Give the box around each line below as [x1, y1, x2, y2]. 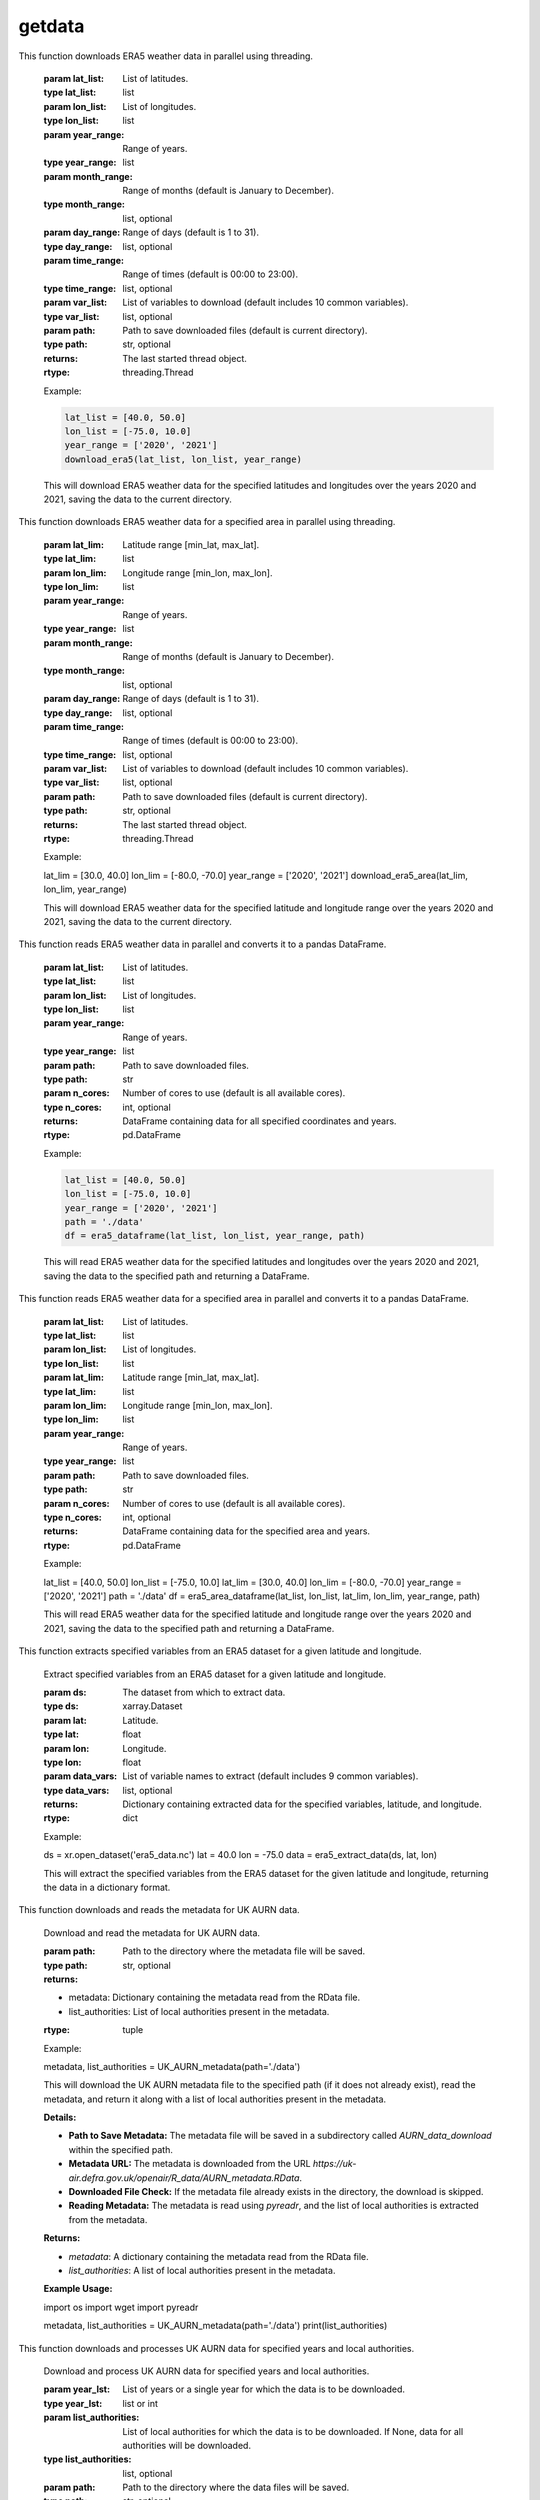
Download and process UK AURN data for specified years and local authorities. [43, 2365, 370, 2377]
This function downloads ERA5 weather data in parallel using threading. [18, 50, 314, 62]
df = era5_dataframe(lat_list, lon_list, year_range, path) [64, 1230, 366, 1242]
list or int [122, 2397, 159, 2409]
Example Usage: [43, 2283, 113, 2295]
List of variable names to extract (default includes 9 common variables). [122, 1770, 419, 1782]
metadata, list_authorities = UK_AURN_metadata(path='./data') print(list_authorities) [43, 2320, 388, 2332]
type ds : [43, 1700, 79, 1712]
